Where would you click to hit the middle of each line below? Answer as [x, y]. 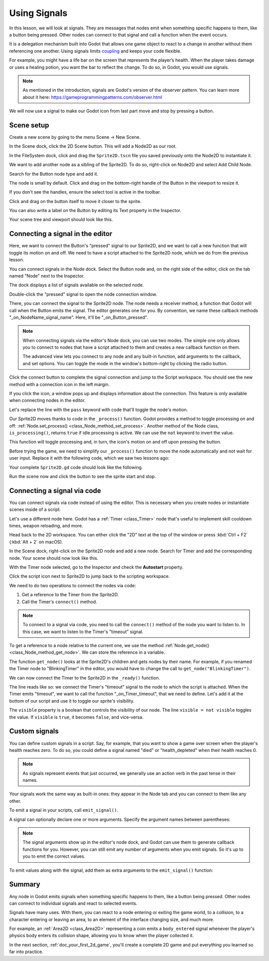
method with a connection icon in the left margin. [60, 384]
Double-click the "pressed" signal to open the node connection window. [83, 294]
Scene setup [29, 125]
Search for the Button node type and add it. [54, 174]
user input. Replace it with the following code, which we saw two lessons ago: [89, 458]
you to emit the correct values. [54, 856]
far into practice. [26, 952]
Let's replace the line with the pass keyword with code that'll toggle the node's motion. [99, 410]
